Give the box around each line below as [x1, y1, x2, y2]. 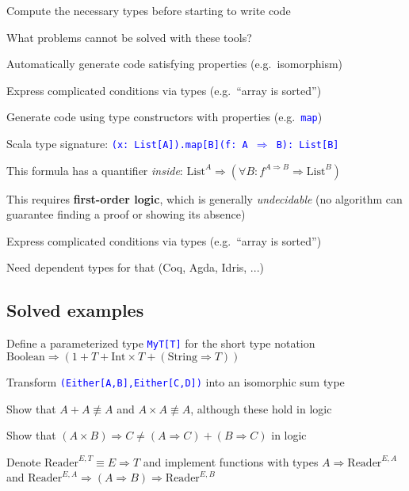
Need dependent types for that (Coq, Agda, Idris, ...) [6, 259, 264, 276]
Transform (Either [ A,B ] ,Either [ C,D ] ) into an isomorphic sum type [6, 373, 345, 390]
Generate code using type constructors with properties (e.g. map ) [6, 108, 323, 125]
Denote [6, 453, 41, 470]
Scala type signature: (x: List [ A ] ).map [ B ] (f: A [6, 135, 248, 152]
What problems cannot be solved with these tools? [6, 29, 252, 45]
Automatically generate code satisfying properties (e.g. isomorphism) [6, 55, 343, 72]
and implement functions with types [143, 453, 319, 470]
